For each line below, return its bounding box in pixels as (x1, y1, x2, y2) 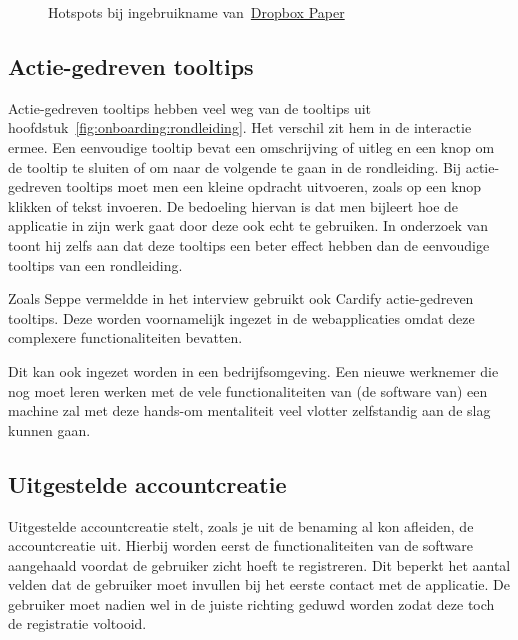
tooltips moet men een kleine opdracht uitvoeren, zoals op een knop (66, 176, 482, 197)
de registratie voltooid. (8, 613, 147, 634)
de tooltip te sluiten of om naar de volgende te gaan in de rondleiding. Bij (8, 156, 462, 177)
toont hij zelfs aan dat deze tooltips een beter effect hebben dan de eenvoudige (8, 234, 490, 255)
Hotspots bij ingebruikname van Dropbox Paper (48, 2, 345, 22)
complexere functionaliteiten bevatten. (8, 327, 243, 348)
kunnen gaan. (8, 419, 91, 440)
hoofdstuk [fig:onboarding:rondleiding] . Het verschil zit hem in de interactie (8, 117, 472, 138)
